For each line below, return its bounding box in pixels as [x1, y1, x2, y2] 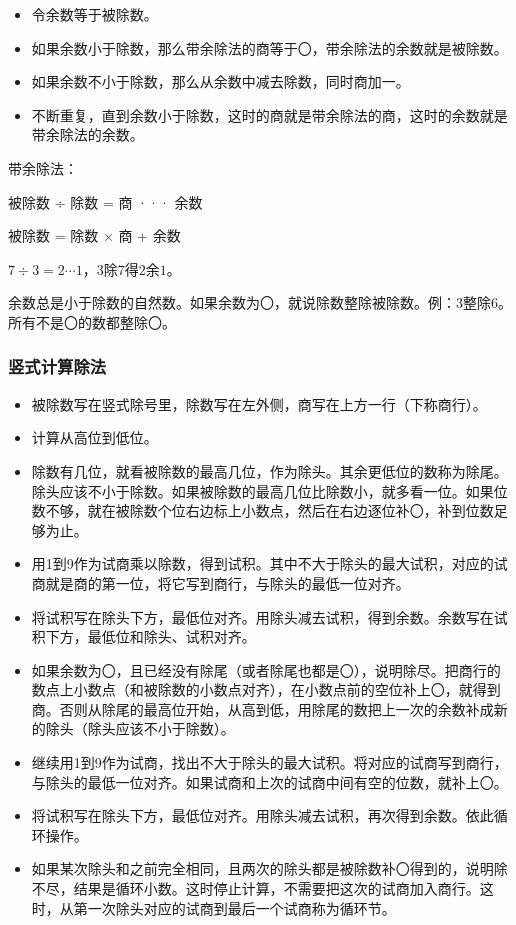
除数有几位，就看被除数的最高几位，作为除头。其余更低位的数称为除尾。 [31, 460, 508, 481]
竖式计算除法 [8, 354, 107, 379]
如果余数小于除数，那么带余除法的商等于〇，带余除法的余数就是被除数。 [31, 37, 508, 58]
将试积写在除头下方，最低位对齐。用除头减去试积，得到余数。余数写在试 [31, 606, 508, 627]
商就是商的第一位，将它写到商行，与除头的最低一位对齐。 [31, 572, 410, 593]
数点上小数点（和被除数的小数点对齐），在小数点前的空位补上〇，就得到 [31, 679, 501, 700]
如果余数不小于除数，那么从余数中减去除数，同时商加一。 [31, 71, 410, 92]
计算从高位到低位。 [31, 427, 158, 448]
